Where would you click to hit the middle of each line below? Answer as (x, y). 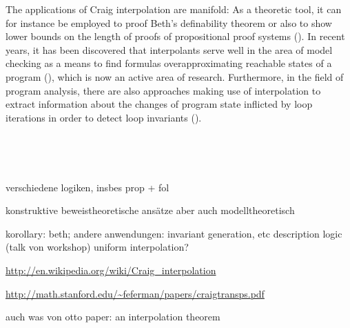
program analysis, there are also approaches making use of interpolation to (163, 90)
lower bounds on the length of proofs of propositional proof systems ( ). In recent (175, 36)
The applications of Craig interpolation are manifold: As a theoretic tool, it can (174, 9)
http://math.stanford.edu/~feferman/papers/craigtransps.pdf (135, 293)
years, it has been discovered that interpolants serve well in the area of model (169, 49)
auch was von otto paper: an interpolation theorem (113, 317)
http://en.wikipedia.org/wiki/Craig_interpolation (111, 270)
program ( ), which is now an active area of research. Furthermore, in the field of (175, 76)
